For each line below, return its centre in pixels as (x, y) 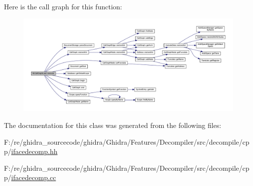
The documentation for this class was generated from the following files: (113, 125)
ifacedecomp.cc (34, 177)
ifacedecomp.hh (34, 151)
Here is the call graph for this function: (63, 6)
